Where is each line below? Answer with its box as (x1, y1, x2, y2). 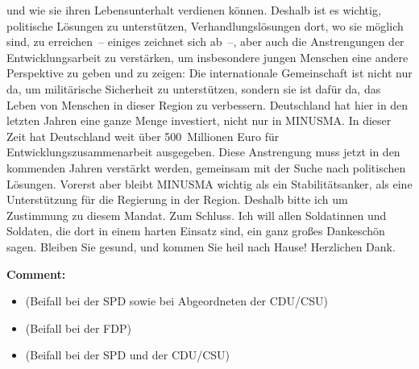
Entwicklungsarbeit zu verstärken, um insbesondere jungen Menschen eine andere (6, 48, 409, 65)
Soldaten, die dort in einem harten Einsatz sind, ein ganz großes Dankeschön (6, 222, 385, 239)
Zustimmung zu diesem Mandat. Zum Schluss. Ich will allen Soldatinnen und (6, 206, 387, 223)
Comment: (6, 265, 66, 282)
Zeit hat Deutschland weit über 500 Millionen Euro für (6, 127, 280, 144)
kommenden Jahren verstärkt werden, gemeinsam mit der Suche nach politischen (6, 159, 406, 176)
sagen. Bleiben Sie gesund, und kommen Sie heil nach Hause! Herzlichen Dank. (6, 238, 396, 255)
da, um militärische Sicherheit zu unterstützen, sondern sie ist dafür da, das (6, 80, 381, 97)
